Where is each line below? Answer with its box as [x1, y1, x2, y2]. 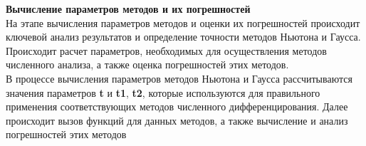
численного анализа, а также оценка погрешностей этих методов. [6, 57, 289, 72]
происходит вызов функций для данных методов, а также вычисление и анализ [6, 113, 348, 127]
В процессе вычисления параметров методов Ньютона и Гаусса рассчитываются [6, 71, 352, 85]
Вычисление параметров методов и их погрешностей [6, 1, 251, 16]
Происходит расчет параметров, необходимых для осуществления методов [6, 43, 327, 58]
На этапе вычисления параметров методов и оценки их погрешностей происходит [6, 15, 360, 30]
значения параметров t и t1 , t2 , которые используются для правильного [6, 85, 320, 100]
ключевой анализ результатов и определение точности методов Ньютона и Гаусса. [6, 29, 361, 44]
